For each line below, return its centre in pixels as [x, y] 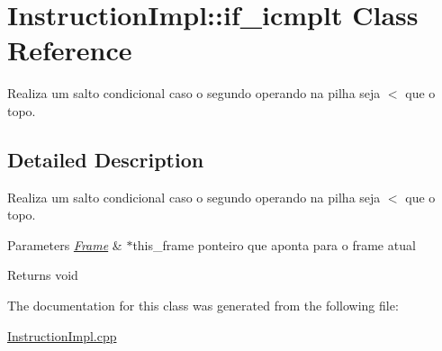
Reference [70, 50]
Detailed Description [106, 159]
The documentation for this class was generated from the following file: [203, 306]
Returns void [43, 275]
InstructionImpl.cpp [62, 335]
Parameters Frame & [65, 244]
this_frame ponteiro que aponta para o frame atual [274, 244]
